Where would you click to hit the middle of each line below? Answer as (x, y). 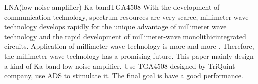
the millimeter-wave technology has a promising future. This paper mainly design (129, 56)
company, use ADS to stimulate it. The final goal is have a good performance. (124, 76)
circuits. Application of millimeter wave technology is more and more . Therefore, (129, 46)
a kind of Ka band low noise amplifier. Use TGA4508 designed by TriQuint (120, 66)
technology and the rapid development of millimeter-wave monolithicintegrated (125, 36)
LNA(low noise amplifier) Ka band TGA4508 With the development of (112, 7)
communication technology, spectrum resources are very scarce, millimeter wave (126, 16)
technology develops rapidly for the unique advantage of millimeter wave (115, 26)
